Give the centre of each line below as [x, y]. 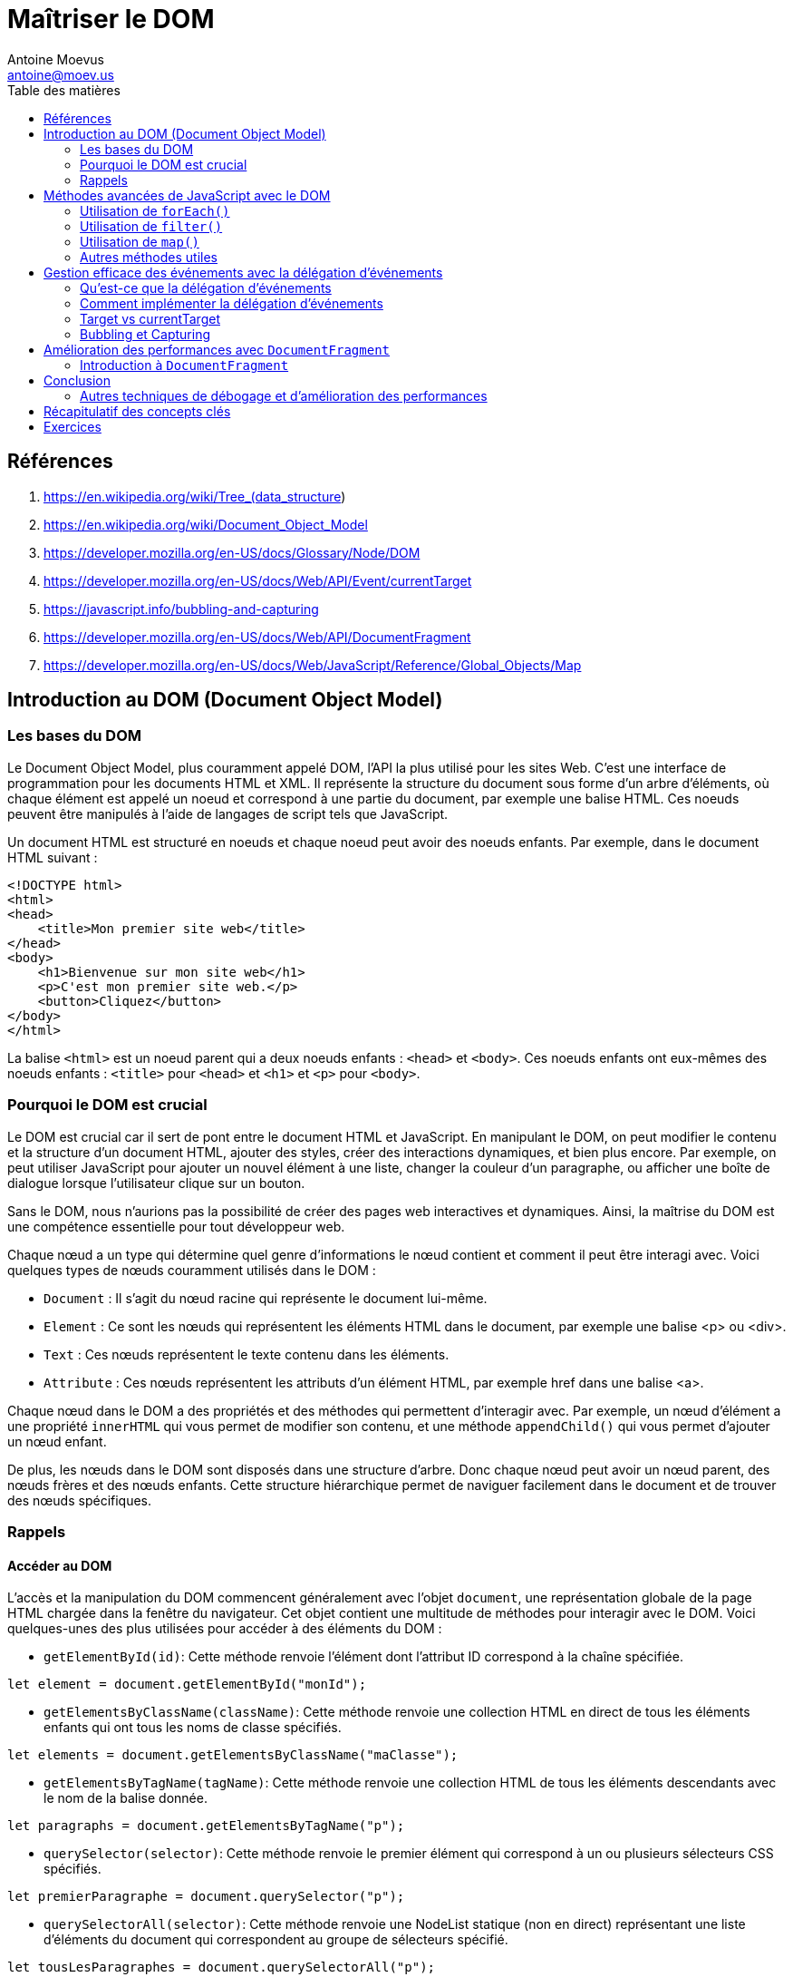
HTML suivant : [53, 857]
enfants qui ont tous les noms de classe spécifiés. [193, 1728]
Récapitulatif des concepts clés [137, 411]
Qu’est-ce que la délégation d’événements [206, 287]
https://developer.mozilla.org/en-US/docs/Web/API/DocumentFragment [257, 637]
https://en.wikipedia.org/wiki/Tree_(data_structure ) [195, 496]
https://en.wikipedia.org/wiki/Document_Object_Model [206, 524]
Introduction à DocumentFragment [184, 365]
